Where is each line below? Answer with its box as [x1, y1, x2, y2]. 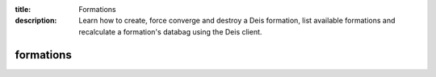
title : [15, 5, 31, 14]
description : [15, 16, 57, 26]
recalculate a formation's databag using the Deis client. [78, 26, 262, 36]
